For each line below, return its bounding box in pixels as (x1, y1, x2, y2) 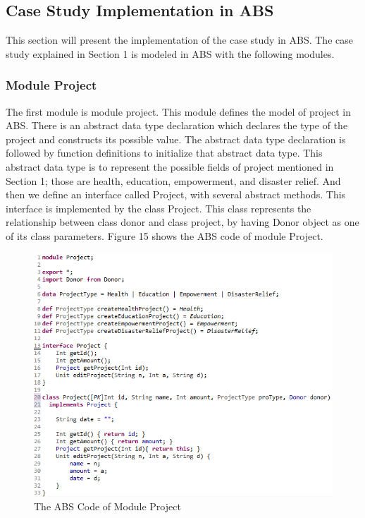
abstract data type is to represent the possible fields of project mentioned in (6, 159, 334, 174)
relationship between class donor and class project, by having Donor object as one (6, 215, 359, 229)
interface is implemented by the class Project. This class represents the (6, 200, 311, 215)
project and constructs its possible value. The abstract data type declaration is (6, 131, 346, 146)
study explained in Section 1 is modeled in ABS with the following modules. (6, 46, 335, 61)
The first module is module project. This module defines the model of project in (6, 104, 352, 119)
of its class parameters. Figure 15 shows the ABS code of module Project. (6, 228, 323, 243)
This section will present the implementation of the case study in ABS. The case (6, 32, 353, 47)
